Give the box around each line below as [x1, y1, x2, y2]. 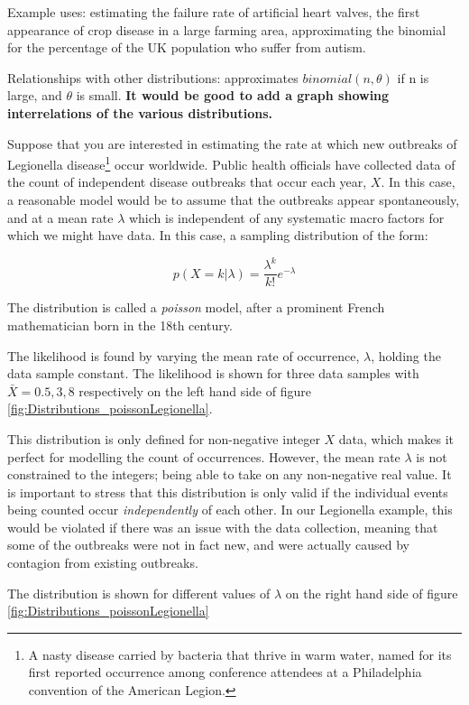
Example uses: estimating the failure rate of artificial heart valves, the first [7, 3, 420, 21]
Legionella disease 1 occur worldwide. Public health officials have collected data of [7, 153, 455, 173]
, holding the [371, 346, 441, 365]
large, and [7, 86, 62, 105]
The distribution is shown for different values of [7, 583, 271, 602]
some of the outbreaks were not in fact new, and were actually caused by [7, 535, 409, 554]
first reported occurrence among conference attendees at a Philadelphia [28, 663, 422, 682]
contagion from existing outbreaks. [7, 553, 198, 572]
